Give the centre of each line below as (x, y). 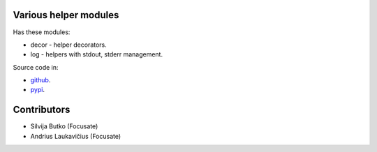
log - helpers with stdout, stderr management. (97, 54)
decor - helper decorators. (69, 45)
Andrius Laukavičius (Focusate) (76, 136)
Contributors (42, 110)
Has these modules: (42, 32)
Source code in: (36, 67)
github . (40, 80)
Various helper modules (66, 15)
